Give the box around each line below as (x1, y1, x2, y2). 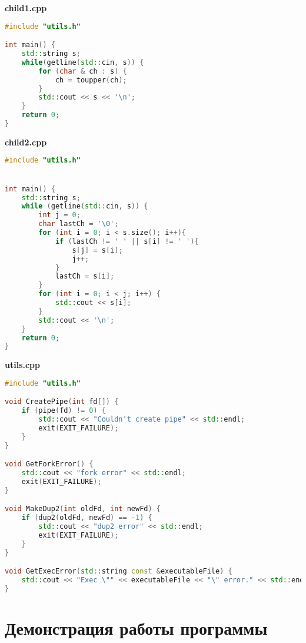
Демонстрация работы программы (5, 616, 268, 640)
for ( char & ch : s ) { (38, 67, 127, 75)
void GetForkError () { (5, 460, 94, 469)
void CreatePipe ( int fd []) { (5, 397, 119, 406)
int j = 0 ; (38, 211, 81, 220)
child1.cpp (5, 2, 47, 14)
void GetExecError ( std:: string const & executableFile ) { (5, 567, 232, 576)
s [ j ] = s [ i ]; (72, 246, 123, 254)
